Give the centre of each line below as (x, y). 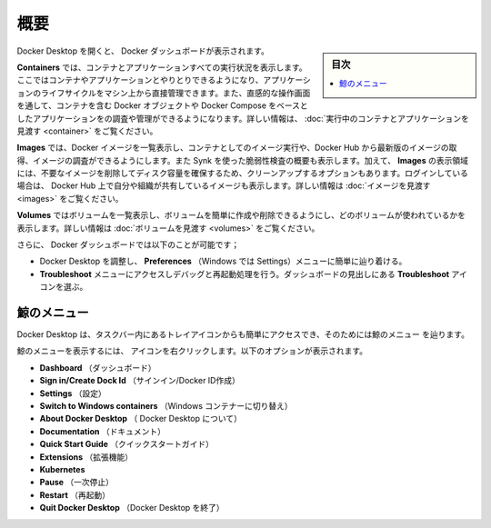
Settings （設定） (73, 393)
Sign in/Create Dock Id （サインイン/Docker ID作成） (140, 381)
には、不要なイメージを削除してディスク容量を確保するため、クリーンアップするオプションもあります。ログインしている (242, 174)
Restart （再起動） (75, 494)
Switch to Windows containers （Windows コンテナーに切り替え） (166, 406)
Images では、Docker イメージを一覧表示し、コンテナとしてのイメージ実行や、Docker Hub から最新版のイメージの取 (237, 148)
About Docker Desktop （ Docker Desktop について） (141, 419)
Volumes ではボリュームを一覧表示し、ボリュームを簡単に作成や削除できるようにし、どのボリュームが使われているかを (241, 215)
